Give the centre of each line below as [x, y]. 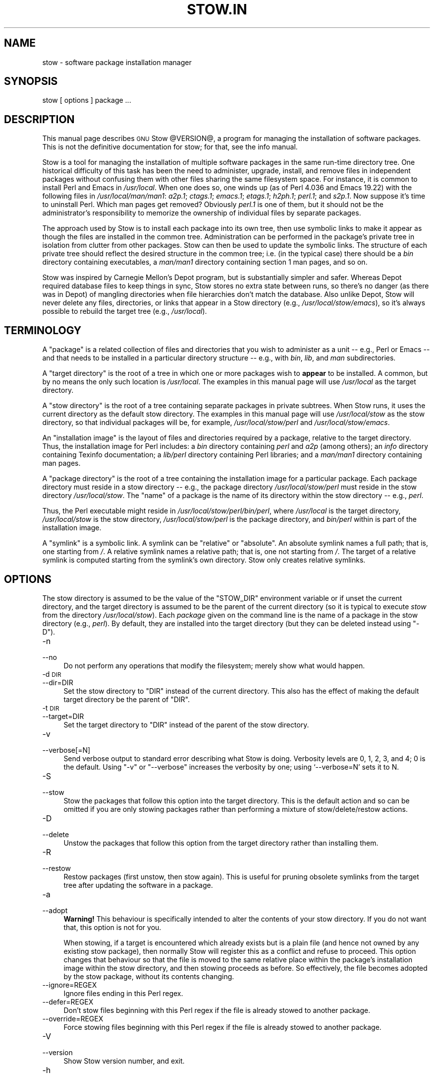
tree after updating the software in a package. [138, 885]
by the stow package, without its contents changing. [149, 976]
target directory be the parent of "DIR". [127, 699]
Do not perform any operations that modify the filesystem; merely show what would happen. [214, 665]
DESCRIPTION [39, 119]
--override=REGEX [73, 1018]
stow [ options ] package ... [87, 100]
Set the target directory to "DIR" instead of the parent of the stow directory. [186, 724]
